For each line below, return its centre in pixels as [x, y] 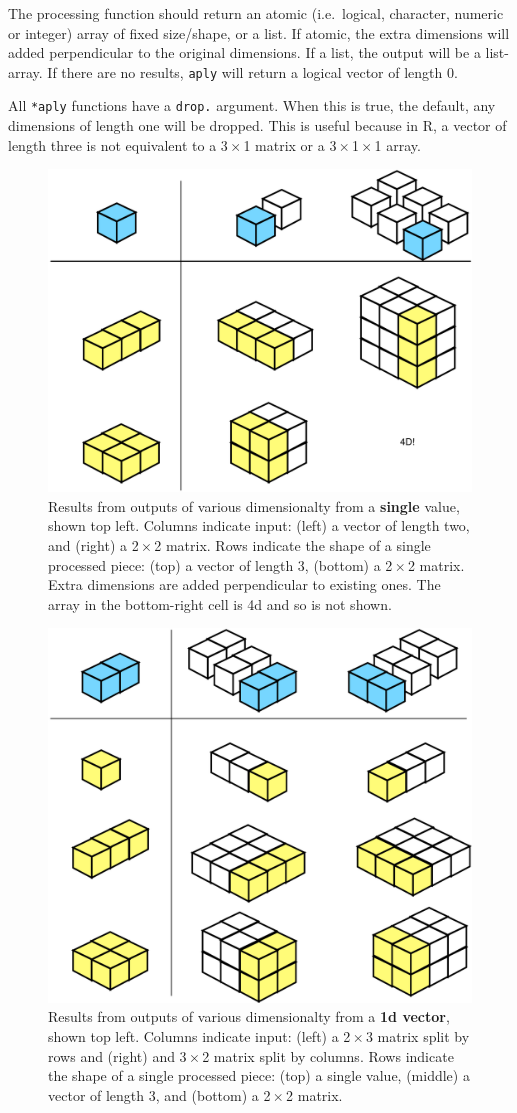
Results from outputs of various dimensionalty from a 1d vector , [249, 1016]
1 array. [397, 144]
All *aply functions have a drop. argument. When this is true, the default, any [252, 105]
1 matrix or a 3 [290, 144]
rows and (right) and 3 [117, 1055]
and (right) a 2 [93, 545]
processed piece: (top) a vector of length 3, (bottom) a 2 [220, 564]
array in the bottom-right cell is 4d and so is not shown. [220, 603]
